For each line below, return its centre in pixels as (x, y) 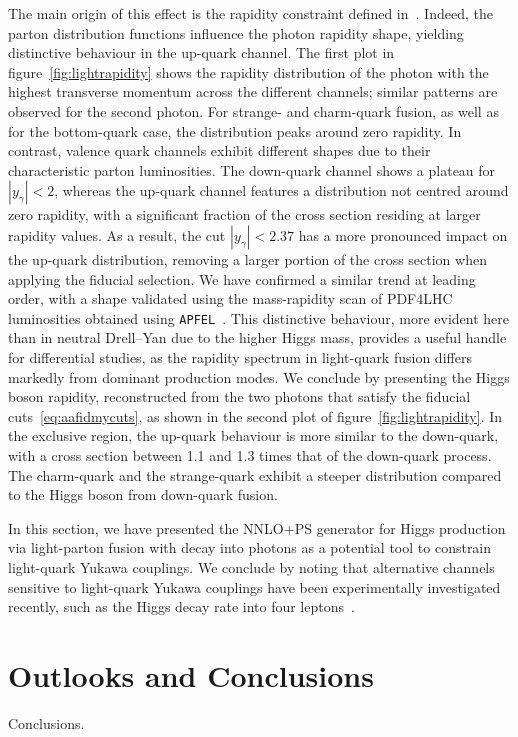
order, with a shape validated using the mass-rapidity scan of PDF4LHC (230, 298)
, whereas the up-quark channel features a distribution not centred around (281, 190)
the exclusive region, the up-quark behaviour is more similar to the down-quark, (253, 435)
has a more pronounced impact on (403, 234)
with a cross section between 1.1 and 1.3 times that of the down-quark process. (250, 454)
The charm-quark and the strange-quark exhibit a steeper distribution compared (255, 474)
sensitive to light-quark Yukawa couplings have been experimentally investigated (254, 586)
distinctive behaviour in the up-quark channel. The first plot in (201, 52)
